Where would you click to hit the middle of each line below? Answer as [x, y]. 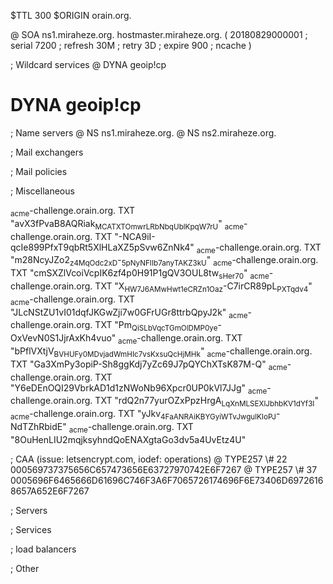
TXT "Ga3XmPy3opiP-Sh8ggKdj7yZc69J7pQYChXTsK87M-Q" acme [149, 365]
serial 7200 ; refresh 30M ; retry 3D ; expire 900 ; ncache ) [131, 45]
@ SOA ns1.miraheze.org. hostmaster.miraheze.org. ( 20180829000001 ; [159, 34]
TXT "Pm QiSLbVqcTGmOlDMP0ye [156, 326]
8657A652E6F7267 [50, 491]
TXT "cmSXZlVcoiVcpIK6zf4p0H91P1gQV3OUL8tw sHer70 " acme [140, 274]
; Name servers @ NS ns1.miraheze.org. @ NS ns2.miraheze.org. [143, 132]
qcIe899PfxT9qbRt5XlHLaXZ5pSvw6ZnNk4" [102, 247]
